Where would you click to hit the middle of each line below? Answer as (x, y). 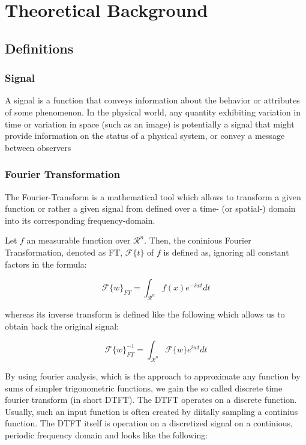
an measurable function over (79, 240)
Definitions (39, 48)
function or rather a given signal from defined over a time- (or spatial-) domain (150, 208)
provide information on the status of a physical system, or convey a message (145, 136)
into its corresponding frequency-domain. (80, 220)
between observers (38, 147)
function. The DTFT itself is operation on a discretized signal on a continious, (149, 423)
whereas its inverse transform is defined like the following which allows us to (145, 314)
